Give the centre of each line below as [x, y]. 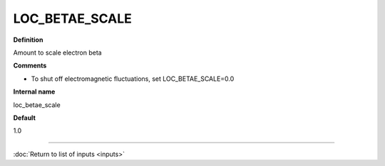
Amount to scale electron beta [58, 52]
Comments [30, 66]
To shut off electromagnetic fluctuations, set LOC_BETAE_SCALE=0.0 [133, 79]
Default [24, 118]
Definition [28, 40]
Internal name [34, 92]
